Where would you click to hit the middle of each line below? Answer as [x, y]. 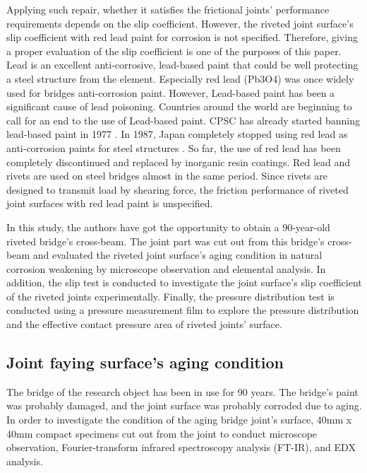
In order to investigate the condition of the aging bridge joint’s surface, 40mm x [179, 420]
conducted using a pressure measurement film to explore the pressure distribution [183, 310]
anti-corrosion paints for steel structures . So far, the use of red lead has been [174, 147]
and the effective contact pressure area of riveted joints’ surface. [144, 324]
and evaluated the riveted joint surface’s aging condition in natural [178, 255]
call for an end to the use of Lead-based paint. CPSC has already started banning [183, 120]
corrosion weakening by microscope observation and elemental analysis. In [166, 268]
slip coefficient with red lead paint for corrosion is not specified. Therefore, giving [182, 37]
